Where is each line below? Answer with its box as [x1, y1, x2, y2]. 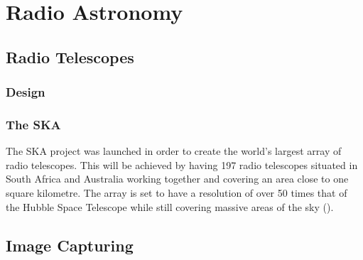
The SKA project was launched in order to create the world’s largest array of [6, 143, 342, 158]
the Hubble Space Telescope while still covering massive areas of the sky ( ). [6, 199, 334, 214]
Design [6, 83, 45, 101]
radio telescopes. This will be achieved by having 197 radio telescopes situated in [6, 157, 358, 172]
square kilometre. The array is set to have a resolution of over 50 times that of [6, 185, 347, 200]
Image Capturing [6, 234, 134, 256]
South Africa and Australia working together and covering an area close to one [6, 171, 349, 186]
